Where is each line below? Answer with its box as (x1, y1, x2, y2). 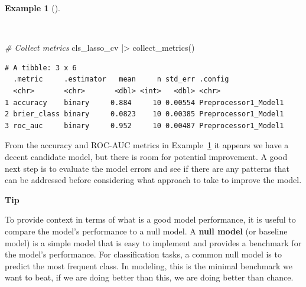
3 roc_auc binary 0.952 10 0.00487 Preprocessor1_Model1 (5, 121, 284, 130)
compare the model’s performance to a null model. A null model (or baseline (5, 224, 288, 237)
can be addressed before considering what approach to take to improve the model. (5, 174, 302, 186)
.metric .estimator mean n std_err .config (13, 75, 229, 84)
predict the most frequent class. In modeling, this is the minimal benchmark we (5, 259, 292, 272)
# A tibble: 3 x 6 (5, 63, 77, 72)
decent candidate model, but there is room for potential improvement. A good (5, 150, 288, 162)
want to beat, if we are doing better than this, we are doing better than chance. (5, 271, 294, 283)
